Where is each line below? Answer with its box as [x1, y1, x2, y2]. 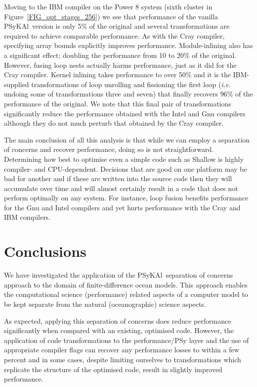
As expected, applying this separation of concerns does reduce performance [4, 315, 231, 326]
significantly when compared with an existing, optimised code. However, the [4, 325, 234, 336]
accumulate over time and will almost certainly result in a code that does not [4, 183, 238, 193]
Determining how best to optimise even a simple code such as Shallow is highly [4, 153, 244, 164]
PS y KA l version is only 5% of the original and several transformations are [4, 21, 230, 31]
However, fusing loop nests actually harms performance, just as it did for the [4, 59, 237, 70]
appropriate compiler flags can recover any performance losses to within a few [4, 344, 239, 355]
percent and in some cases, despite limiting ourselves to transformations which [4, 354, 241, 364]
